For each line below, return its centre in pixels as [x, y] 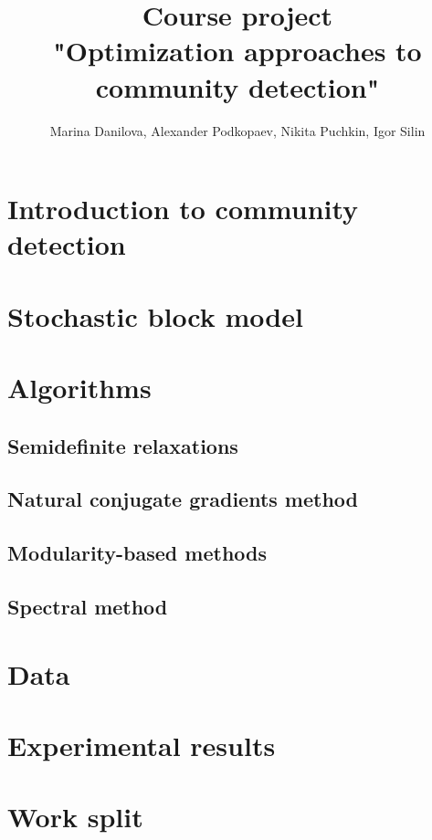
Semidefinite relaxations [123, 445]
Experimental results [142, 745]
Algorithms [79, 388]
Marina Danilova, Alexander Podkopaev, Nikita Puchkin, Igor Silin [237, 130]
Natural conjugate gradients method [183, 499]
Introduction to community [183, 209]
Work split [75, 817]
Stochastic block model [155, 315]
